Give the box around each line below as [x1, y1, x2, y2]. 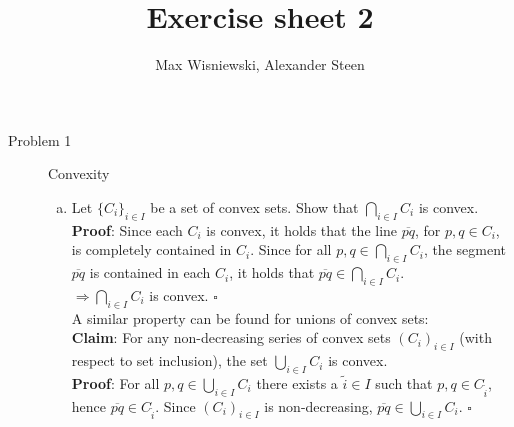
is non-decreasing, [264, 395, 373, 416]
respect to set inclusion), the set [71, 350, 268, 371]
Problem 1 [8, 129, 72, 150]
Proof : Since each [71, 219, 183, 240]
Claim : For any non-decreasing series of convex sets [71, 327, 391, 348]
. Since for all [250, 239, 332, 260]
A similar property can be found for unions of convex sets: [71, 307, 429, 328]
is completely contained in [71, 239, 232, 260]
